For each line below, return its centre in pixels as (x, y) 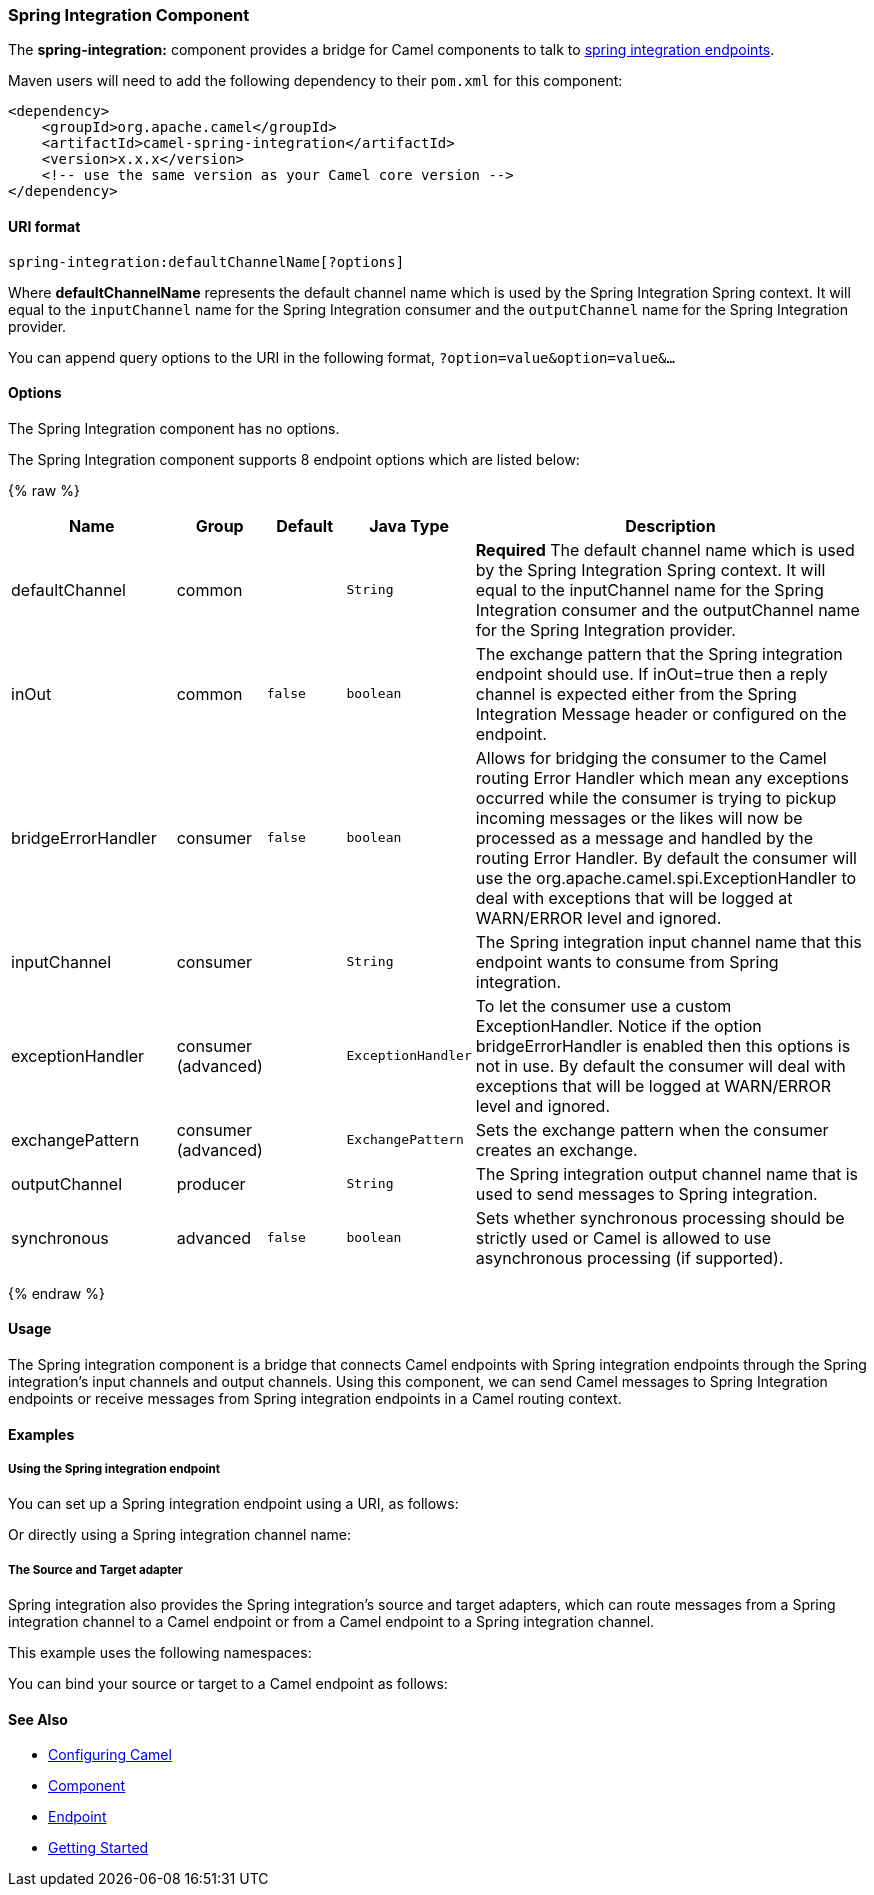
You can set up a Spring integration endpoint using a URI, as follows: (233, 1504)
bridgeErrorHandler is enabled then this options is (663, 1045)
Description (670, 525)
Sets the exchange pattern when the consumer (652, 1129)
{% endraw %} (56, 1293)
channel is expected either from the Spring (636, 693)
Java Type (409, 525)
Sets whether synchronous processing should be (660, 1217)
